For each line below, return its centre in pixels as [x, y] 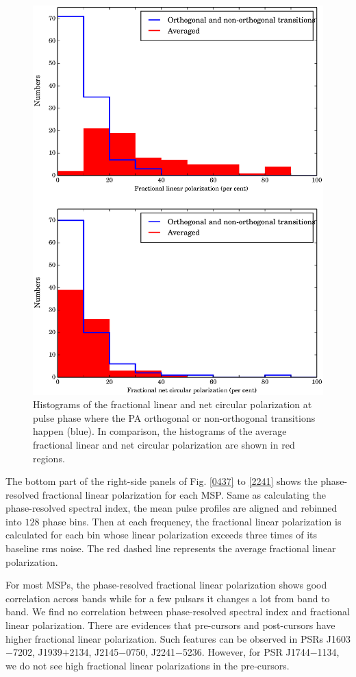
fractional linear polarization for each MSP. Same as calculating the [184, 494]
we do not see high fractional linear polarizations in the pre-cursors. [148, 665]
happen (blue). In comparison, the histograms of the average [160, 431]
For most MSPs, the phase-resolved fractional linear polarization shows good [166, 585]
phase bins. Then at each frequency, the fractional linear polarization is [192, 521]
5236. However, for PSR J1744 [246, 652]
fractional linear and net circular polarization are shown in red [164, 444]
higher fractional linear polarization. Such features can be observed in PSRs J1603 [178, 638]
